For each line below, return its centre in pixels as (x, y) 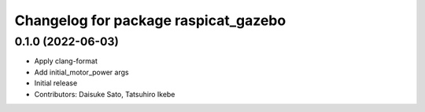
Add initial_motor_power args (81, 72)
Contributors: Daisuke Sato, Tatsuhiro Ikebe (105, 94)
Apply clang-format (66, 61)
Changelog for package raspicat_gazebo (150, 20)
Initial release (56, 83)
